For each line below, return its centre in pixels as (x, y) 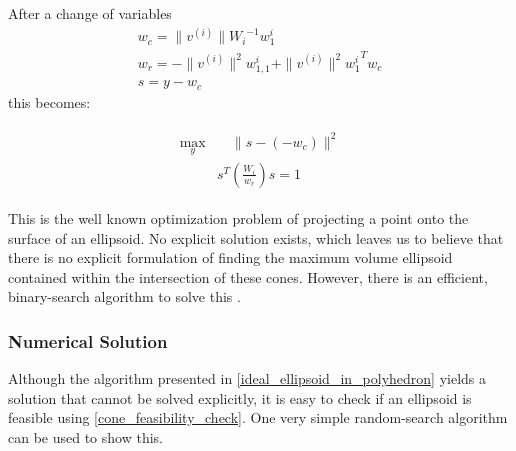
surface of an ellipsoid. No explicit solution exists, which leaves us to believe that (256, 237)
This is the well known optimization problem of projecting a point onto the (238, 217)
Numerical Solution (88, 340)
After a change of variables (90, 13)
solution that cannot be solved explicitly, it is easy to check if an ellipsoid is (240, 397)
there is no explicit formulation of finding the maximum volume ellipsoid (230, 257)
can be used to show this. (85, 436)
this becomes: (49, 101)
